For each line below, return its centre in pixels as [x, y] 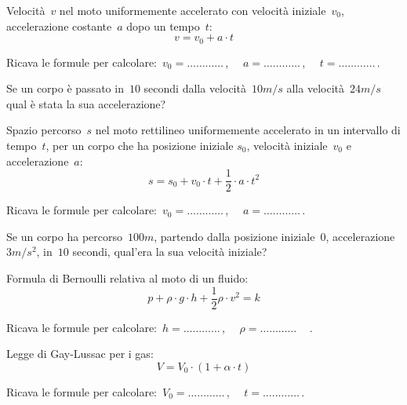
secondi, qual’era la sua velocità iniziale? [170, 252]
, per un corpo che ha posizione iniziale [140, 146]
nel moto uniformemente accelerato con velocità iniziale [193, 10]
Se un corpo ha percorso [64, 236]
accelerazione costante [59, 26]
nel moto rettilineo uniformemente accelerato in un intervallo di [248, 130]
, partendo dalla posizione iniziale [234, 236]
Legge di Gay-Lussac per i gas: [80, 354]
